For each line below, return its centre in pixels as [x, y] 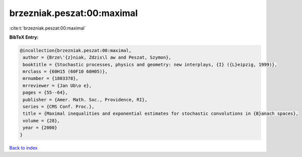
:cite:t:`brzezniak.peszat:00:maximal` [48, 28]
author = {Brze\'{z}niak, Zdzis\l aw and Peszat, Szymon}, [97, 57]
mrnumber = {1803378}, [51, 78]
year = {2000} [40, 128]
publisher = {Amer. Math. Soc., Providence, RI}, [85, 100]
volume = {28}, [42, 121]
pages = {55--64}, [45, 93]
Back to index [23, 147]
